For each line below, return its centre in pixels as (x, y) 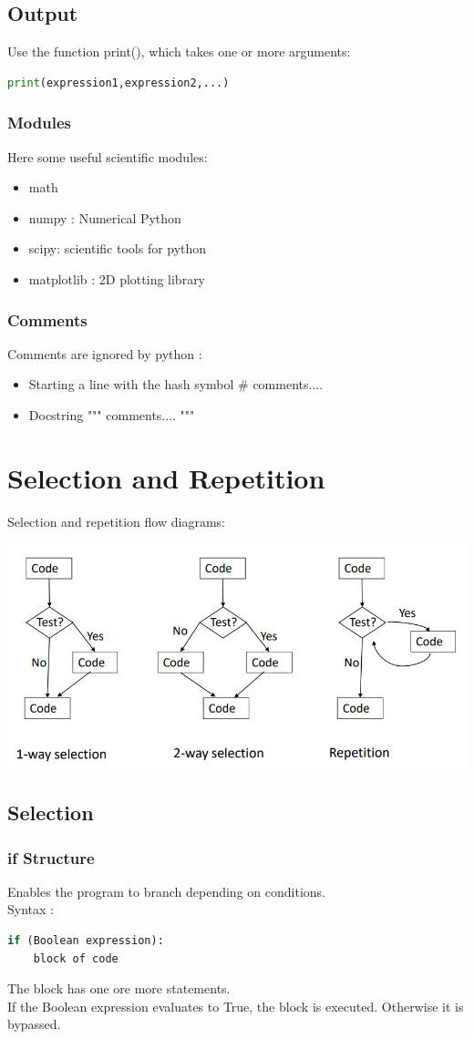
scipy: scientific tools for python (118, 248)
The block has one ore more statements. (119, 988)
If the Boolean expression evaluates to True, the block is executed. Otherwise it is (236, 1006)
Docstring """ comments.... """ (112, 414)
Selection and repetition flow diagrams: (116, 521)
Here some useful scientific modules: (108, 156)
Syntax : (31, 909)
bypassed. (34, 1024)
